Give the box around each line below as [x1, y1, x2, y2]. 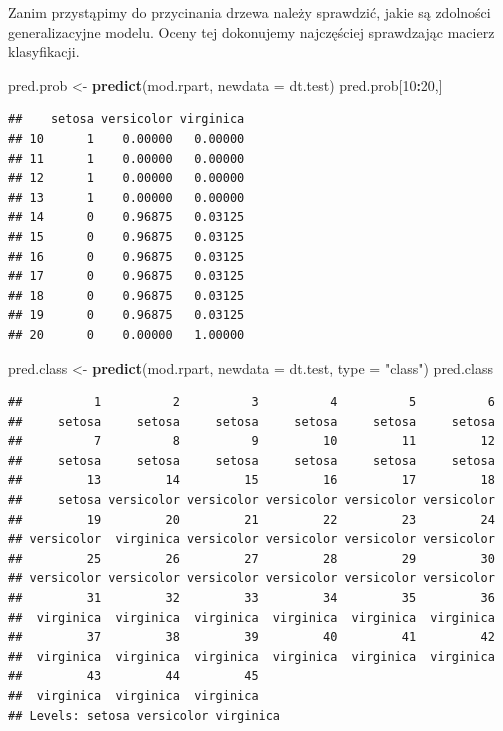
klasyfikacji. [8, 41, 80, 62]
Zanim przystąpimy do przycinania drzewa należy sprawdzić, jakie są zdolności [8, 2, 491, 22]
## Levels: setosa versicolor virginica [8, 708, 281, 723]
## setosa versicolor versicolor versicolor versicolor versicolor [8, 493, 495, 508]
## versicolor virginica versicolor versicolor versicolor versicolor [8, 532, 495, 547]
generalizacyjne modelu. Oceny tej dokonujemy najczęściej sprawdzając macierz [8, 21, 495, 42]
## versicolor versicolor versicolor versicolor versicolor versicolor [8, 571, 495, 586]
